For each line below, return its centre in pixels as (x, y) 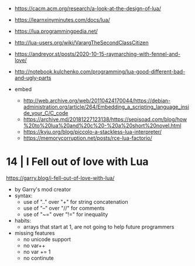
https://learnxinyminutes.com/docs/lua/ (62, 20)
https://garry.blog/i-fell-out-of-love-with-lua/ (60, 178)
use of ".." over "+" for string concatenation (76, 201)
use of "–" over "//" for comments (64, 208)
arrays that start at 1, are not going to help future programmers (99, 227)
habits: (23, 220)
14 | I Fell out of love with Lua (77, 162)
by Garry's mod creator (43, 189)
